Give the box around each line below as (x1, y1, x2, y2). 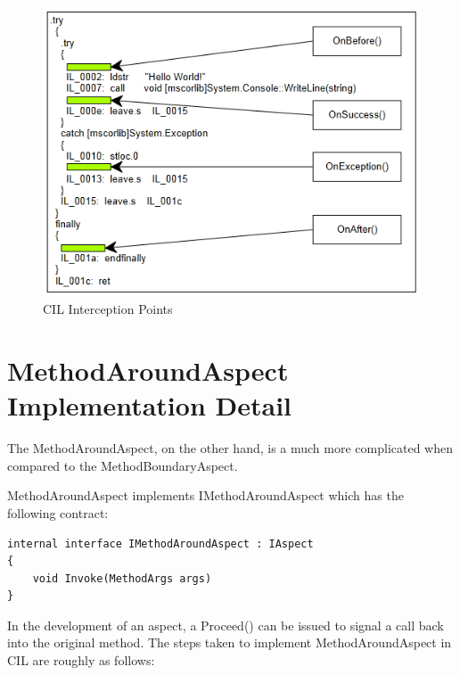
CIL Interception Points (43, 300, 173, 318)
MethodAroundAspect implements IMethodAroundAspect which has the (7, 486, 404, 505)
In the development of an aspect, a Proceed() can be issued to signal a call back (7, 615, 444, 634)
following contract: (7, 503, 109, 522)
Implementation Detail (7, 387, 292, 424)
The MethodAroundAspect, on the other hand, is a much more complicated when (7, 439, 453, 457)
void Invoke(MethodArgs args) (32, 572, 212, 585)
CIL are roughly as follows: (7, 651, 155, 670)
